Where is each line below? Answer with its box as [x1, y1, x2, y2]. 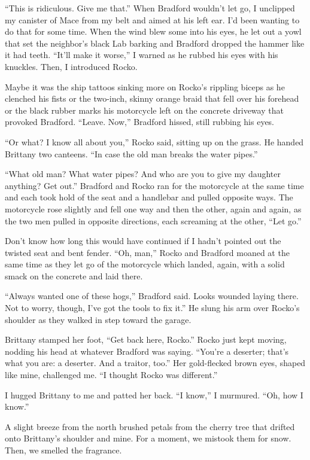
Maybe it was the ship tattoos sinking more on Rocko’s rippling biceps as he [5, 80, 285, 93]
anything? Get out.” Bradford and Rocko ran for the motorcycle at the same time [5, 179, 304, 191]
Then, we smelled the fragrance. [5, 444, 122, 456]
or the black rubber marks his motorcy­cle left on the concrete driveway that [5, 103, 284, 116]
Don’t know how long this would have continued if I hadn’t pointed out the [5, 234, 281, 247]
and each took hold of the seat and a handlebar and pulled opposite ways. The [5, 191, 293, 203]
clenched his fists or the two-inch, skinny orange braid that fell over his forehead [5, 92, 299, 105]
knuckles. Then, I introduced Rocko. [5, 60, 138, 72]
